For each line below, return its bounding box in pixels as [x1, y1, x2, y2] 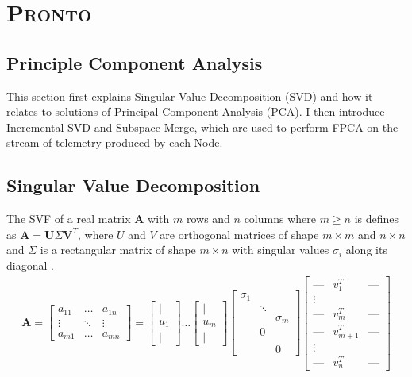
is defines [354, 210, 399, 227]
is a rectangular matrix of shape [40, 241, 196, 258]
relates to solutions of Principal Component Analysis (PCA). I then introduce [6, 103, 385, 120]
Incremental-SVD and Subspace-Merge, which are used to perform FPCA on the [6, 118, 399, 135]
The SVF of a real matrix [6, 210, 131, 227]
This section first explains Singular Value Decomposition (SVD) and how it [6, 87, 373, 104]
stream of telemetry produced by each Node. [6, 134, 223, 151]
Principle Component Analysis [6, 50, 263, 75]
